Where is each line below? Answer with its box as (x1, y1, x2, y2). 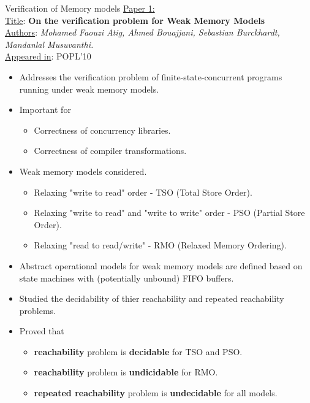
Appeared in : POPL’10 (5, 50, 91, 63)
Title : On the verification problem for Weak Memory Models (5, 13, 265, 26)
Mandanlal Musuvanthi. (5, 37, 94, 50)
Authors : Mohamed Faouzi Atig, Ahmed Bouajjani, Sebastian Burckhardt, (5, 26, 280, 39)
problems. (19, 304, 56, 317)
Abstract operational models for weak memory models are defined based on (19, 259, 303, 272)
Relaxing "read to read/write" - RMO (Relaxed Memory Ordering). (34, 239, 287, 251)
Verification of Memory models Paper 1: (5, 2, 155, 14)
